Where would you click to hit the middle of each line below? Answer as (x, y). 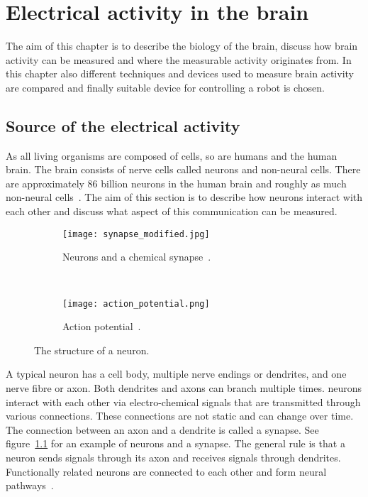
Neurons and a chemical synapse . (137, 257)
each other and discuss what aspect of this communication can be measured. (172, 211)
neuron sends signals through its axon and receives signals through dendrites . (173, 457)
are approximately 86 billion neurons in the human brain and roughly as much (176, 183)
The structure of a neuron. (92, 350)
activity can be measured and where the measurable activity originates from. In (179, 59)
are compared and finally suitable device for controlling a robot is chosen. (166, 87)
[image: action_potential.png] (136, 304)
